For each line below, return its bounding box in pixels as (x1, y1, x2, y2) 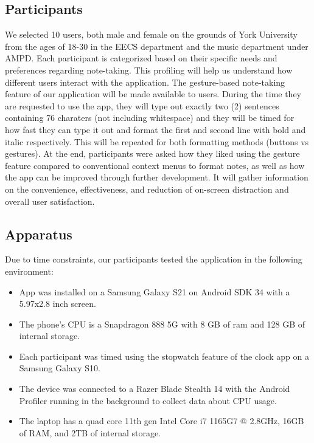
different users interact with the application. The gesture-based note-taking (5, 75, 285, 88)
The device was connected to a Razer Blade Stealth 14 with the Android (19, 382, 290, 395)
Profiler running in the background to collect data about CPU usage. (19, 394, 277, 407)
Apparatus (5, 224, 72, 243)
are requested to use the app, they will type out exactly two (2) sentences (5, 99, 279, 112)
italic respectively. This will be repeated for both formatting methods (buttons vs (5, 135, 309, 148)
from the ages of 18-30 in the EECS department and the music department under (5, 39, 309, 52)
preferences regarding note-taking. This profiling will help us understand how (5, 63, 293, 76)
